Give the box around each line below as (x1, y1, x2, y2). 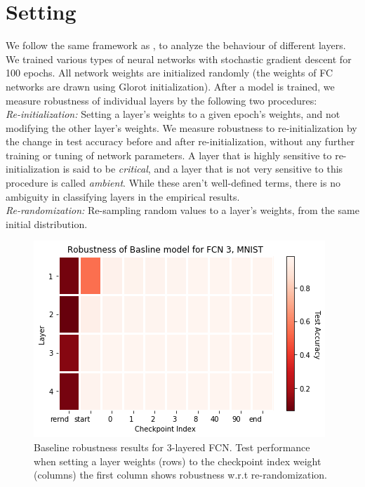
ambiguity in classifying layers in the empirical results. (6, 189, 240, 204)
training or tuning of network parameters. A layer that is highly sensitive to (6, 147, 332, 162)
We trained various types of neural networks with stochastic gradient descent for (6, 51, 352, 66)
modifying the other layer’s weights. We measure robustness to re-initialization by (6, 120, 357, 135)
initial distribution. (6, 216, 88, 231)
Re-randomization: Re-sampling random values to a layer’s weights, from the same (6, 203, 359, 218)
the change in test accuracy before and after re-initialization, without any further (6, 134, 355, 149)
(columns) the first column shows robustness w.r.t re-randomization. (34, 467, 328, 482)
